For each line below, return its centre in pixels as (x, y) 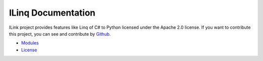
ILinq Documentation (52, 13)
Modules (30, 43)
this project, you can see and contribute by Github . (60, 34)
